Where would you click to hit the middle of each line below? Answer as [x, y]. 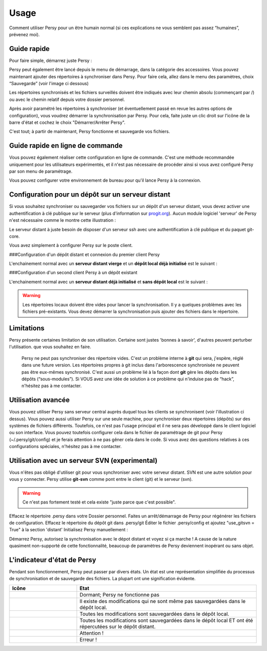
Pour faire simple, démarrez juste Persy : [51, 60]
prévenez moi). [24, 34]
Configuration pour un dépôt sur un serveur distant [90, 195]
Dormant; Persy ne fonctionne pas [119, 595]
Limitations [27, 328]
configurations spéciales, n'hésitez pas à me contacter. [66, 447]
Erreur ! [88, 640]
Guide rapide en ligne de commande [66, 146]
